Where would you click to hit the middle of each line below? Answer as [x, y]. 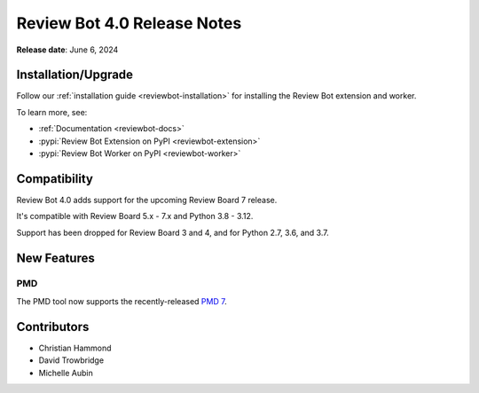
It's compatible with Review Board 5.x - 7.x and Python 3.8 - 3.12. [135, 216]
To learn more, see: [52, 112]
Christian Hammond [75, 348]
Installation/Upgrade [75, 75]
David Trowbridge [71, 360]
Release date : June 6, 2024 [67, 50]
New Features [55, 258]
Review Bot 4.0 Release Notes [129, 23]
